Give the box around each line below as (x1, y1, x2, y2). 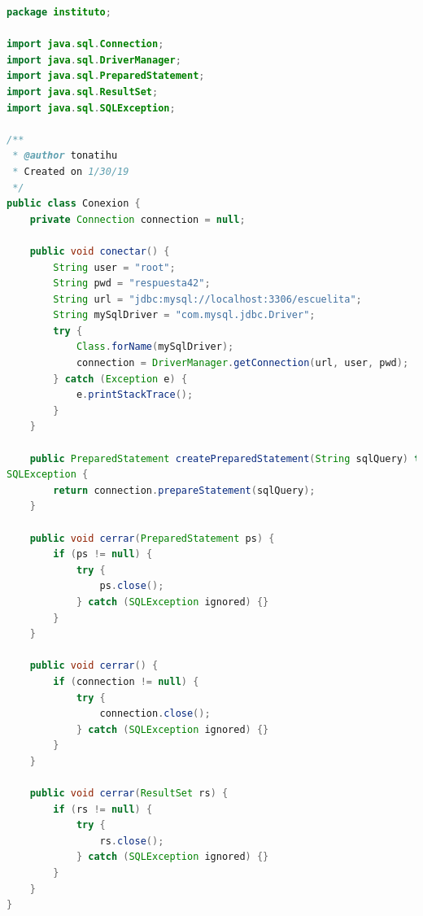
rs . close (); (99, 835, 164, 847)
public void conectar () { (29, 245, 170, 257)
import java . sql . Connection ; (7, 38, 164, 50)
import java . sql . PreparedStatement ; (7, 70, 205, 82)
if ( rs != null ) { (53, 803, 153, 815)
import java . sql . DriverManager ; (7, 54, 181, 66)
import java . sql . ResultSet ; (7, 85, 159, 98)
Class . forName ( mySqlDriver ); (76, 341, 234, 353)
